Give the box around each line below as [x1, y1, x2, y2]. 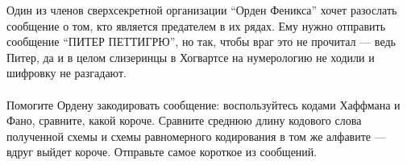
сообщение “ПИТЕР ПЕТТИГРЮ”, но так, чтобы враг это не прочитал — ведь [6, 33, 396, 50]
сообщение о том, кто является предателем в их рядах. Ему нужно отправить [6, 17, 386, 34]
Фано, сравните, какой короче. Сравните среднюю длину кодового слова [6, 112, 362, 129]
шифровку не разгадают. [6, 64, 127, 81]
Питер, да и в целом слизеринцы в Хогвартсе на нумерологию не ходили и [6, 48, 375, 65]
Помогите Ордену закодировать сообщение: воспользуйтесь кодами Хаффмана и [6, 96, 401, 113]
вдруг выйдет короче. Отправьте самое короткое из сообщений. [6, 143, 318, 160]
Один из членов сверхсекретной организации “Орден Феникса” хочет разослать [6, 2, 397, 18]
